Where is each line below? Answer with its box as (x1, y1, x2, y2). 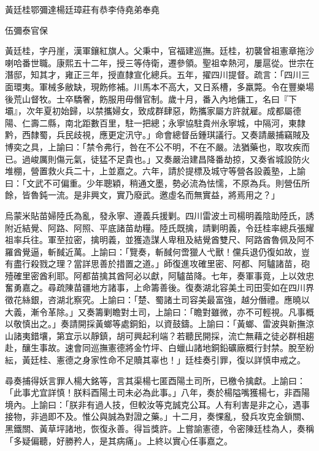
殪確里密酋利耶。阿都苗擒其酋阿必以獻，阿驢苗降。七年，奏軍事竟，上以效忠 (5, 269, 314, 282)
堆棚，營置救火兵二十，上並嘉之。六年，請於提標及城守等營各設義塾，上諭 (5, 164, 306, 177)
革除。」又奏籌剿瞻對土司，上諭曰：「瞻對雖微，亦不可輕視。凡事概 (47, 305, 314, 318)
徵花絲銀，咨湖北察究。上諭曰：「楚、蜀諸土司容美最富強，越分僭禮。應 (5, 293, 293, 306)
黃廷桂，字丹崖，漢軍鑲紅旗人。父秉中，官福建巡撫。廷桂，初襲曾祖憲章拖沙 (5, 44, 314, 57)
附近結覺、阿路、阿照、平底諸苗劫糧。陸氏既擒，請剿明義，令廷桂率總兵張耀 (5, 221, 314, 234)
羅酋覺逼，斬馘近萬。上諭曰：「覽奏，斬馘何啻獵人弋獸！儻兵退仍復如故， (5, 245, 301, 258)
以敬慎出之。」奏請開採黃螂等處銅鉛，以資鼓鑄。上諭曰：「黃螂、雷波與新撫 (5, 317, 306, 330)
